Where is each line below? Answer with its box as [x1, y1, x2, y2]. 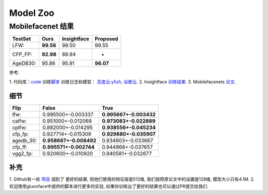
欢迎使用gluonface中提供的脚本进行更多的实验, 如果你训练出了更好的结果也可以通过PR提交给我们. [9, 183, 208, 189]
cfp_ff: [12, 143, 27, 150]
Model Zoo [9, 7, 55, 18]
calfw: [12, 117, 27, 124]
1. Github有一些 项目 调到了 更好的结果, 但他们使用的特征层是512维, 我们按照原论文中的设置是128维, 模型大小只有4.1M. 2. [9, 176, 255, 182]
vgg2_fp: [12, 150, 33, 157]
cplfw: [12, 124, 27, 131]
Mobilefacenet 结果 [9, 22, 74, 31]
